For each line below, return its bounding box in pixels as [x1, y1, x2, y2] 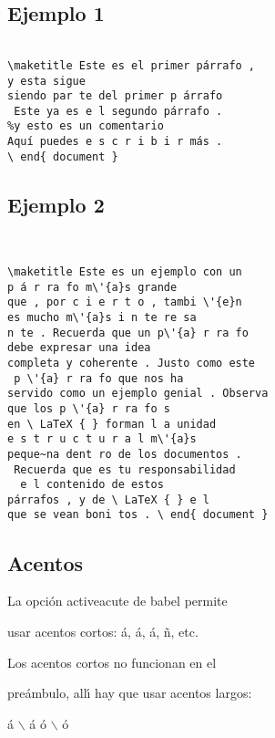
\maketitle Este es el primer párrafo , [7, 58, 256, 72]
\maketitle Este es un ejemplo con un [7, 265, 242, 278]
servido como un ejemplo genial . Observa [7, 387, 269, 400]
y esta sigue [7, 74, 86, 88]
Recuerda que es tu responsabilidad [14, 463, 236, 476]
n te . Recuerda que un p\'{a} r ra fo [7, 326, 249, 339]
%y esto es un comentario [7, 120, 164, 133]
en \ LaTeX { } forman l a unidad [7, 417, 217, 431]
